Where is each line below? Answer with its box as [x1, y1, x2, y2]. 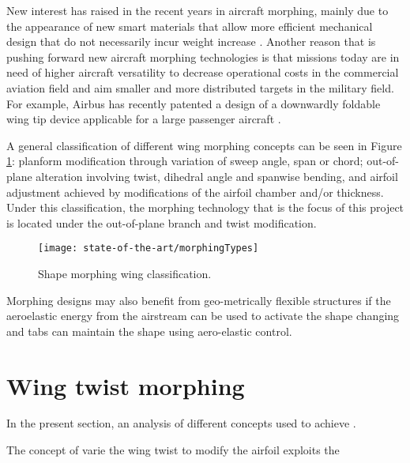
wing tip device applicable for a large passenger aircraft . [6, 111, 281, 127]
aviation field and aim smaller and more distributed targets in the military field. [6, 79, 394, 96]
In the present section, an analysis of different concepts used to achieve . [6, 415, 356, 431]
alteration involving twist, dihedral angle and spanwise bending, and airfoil [36, 168, 398, 184]
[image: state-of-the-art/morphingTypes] [38, 243, 259, 254]
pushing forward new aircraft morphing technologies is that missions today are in [6, 48, 400, 65]
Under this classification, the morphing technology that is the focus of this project [6, 199, 404, 216]
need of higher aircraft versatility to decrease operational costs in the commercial [6, 64, 399, 81]
